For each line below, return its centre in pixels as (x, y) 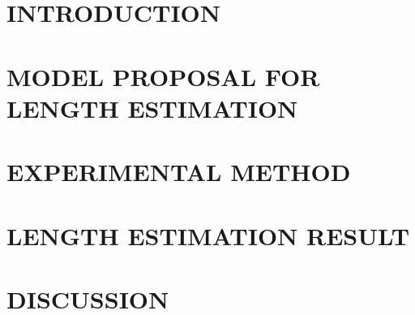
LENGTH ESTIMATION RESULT (208, 235)
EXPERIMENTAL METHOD (179, 172)
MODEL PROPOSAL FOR (163, 76)
